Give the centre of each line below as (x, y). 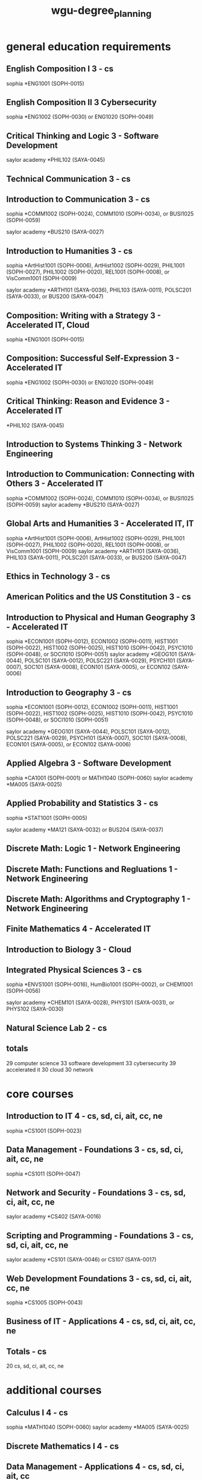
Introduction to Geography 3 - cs (69, 692)
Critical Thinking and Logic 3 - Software (83, 136)
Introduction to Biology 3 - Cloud (69, 950)
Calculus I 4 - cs (37, 1413)
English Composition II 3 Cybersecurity (81, 102)
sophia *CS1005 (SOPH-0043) (45, 1302)
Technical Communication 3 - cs (68, 179)
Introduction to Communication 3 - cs (78, 199)
